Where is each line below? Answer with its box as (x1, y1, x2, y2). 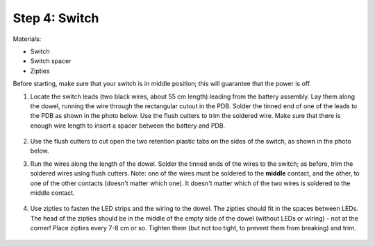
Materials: (12, 35, 42, 43)
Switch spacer (30, 57, 72, 65)
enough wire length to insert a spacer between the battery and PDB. (30, 121, 226, 130)
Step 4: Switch (12, 10, 99, 26)
